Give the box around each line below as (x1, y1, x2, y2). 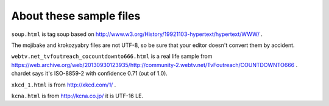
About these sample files (11, 9, 141, 23)
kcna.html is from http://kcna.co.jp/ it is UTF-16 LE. (11, 92, 143, 99)
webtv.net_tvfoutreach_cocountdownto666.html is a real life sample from (11, 52, 213, 60)
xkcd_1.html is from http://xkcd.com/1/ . (11, 81, 116, 88)
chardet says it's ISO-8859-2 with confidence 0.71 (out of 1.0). (11, 70, 168, 77)
